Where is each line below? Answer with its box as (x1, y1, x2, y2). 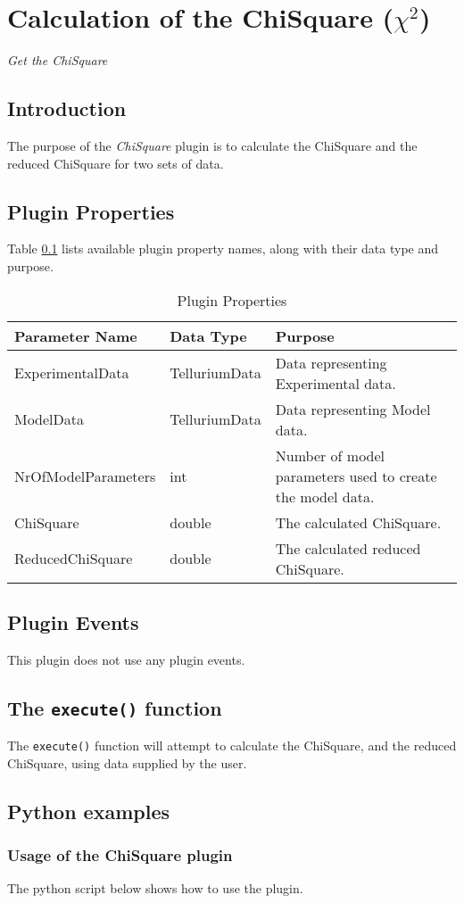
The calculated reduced (275, 537, 421, 559)
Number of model (275, 444, 385, 466)
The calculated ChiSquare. (275, 511, 442, 533)
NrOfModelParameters (14, 465, 156, 486)
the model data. (275, 485, 375, 507)
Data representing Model (275, 398, 431, 419)
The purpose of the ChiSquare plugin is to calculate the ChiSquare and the (7, 136, 418, 154)
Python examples (7, 797, 170, 824)
